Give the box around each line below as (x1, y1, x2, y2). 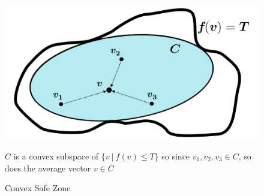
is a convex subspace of (13, 150, 99, 162)
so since (161, 150, 190, 162)
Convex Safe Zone (5, 182, 71, 194)
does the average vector (5, 161, 91, 174)
